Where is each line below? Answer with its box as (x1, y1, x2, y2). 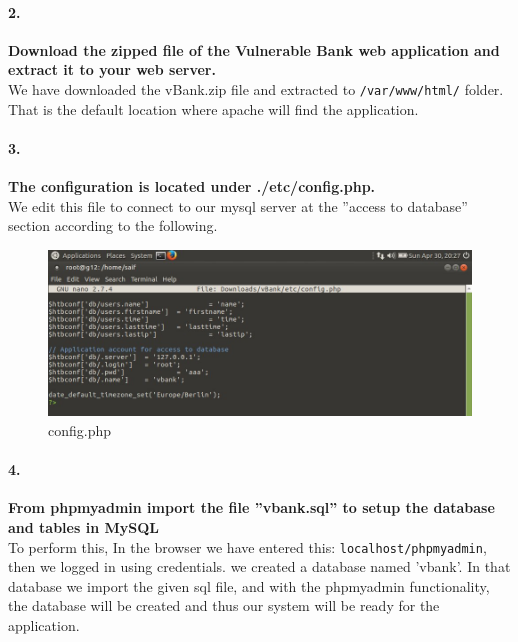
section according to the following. (8, 215, 218, 236)
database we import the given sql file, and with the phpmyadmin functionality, (8, 575, 490, 596)
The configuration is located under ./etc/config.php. (8, 176, 376, 197)
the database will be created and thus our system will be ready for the (8, 595, 440, 616)
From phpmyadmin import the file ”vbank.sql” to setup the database (8, 497, 495, 518)
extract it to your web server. (8, 59, 216, 80)
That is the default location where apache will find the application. (8, 98, 419, 119)
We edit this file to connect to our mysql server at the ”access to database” (8, 195, 468, 216)
